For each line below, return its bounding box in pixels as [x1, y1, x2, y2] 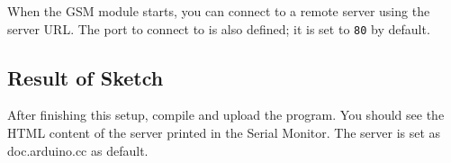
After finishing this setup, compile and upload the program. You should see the [7, 105, 445, 124]
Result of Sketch [7, 63, 164, 91]
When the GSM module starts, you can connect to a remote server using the [7, 2, 430, 20]
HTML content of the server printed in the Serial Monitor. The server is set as [7, 123, 441, 142]
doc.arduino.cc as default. [7, 140, 149, 159]
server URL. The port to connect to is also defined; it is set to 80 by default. [7, 19, 430, 38]
